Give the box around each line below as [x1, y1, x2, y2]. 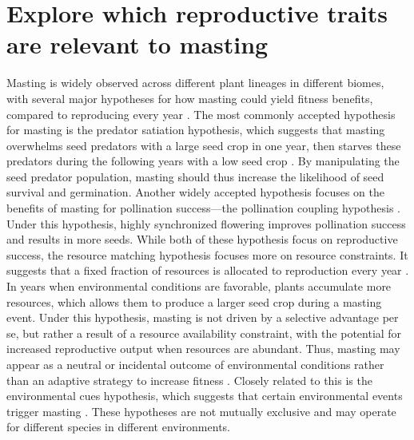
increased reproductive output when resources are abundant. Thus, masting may [6, 340, 400, 357]
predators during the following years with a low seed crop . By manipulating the [6, 153, 400, 169]
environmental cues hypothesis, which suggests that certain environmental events [6, 387, 403, 404]
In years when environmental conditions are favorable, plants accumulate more [6, 278, 392, 295]
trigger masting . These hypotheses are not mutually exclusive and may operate [6, 402, 396, 419]
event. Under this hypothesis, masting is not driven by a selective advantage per [6, 309, 399, 326]
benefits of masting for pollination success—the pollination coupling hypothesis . [6, 200, 400, 216]
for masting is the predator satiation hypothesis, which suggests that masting [6, 121, 385, 138]
